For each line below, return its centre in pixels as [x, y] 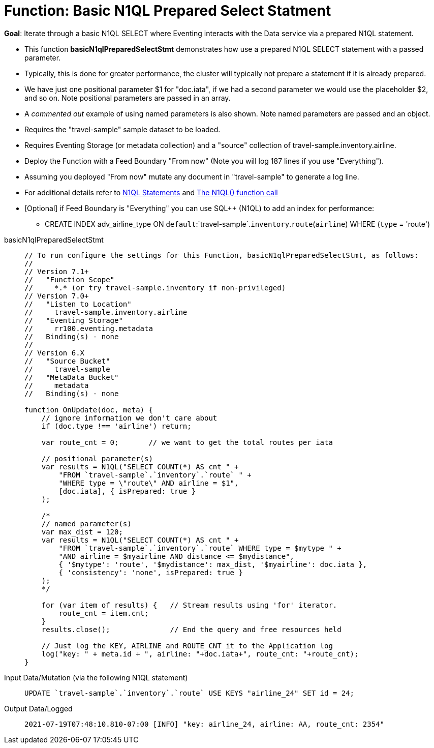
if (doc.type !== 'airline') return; [116, 426]
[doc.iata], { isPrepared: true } [127, 491]
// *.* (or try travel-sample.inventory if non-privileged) [155, 288]
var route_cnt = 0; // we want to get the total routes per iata [187, 442]
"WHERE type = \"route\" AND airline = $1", [149, 483]
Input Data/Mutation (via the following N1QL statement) [96, 677]
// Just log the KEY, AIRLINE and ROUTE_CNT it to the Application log [187, 646]
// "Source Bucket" [67, 361]
